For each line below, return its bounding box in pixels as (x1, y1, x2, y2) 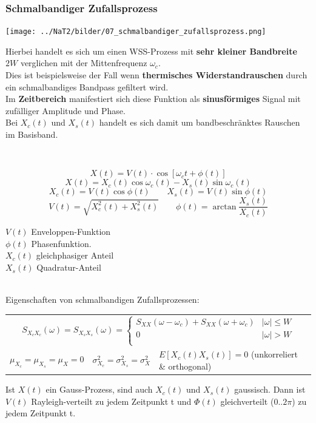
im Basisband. (5, 128, 58, 141)
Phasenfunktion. (31, 237, 92, 249)
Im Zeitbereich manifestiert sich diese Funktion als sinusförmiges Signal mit (5, 92, 301, 105)
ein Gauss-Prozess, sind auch (45, 383, 153, 396)
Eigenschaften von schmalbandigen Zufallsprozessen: (5, 293, 200, 306)
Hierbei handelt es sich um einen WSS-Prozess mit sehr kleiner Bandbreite (5, 44, 297, 57)
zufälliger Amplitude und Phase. (5, 104, 126, 117)
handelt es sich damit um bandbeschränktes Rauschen (99, 116, 300, 129)
